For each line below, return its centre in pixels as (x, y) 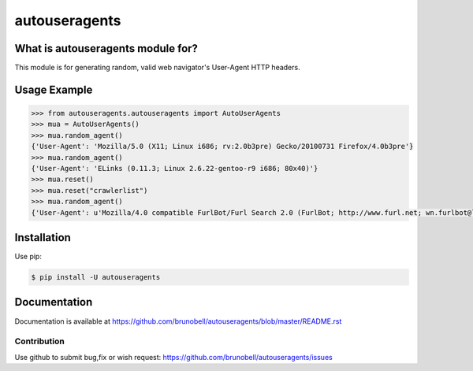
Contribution (39, 341)
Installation (43, 237)
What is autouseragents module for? (106, 48)
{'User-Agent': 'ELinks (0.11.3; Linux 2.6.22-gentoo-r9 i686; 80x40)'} (175, 169)
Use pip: (28, 257)
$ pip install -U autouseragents (96, 277)
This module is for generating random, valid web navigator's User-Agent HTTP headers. (157, 68)
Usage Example (54, 89)
